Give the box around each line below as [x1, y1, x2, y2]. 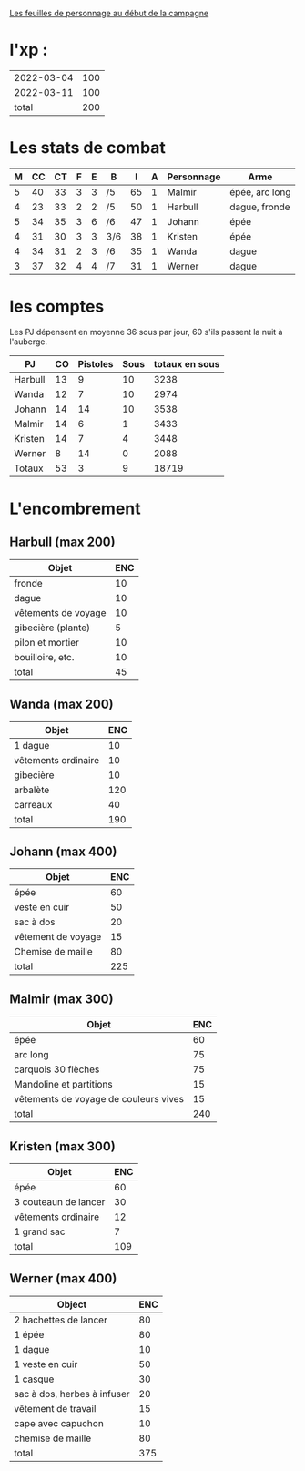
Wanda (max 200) [9, 697, 114, 712]
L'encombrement [9, 498, 141, 518]
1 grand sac [14, 1225, 66, 1238]
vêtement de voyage [14, 931, 102, 944]
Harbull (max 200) [9, 535, 116, 550]
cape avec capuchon [14, 1416, 105, 1429]
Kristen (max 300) [9, 1139, 116, 1154]
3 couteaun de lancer [14, 1196, 106, 1209]
